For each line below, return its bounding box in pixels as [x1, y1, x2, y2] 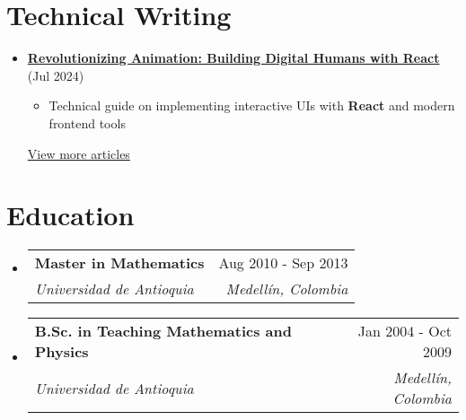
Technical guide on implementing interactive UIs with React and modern [48, 96, 455, 115]
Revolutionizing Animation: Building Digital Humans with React [27, 48, 440, 67]
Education [6, 197, 135, 233]
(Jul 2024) [27, 66, 84, 84]
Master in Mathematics [34, 252, 205, 274]
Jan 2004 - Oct [357, 320, 452, 342]
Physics [34, 341, 89, 363]
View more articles [27, 144, 130, 162]
